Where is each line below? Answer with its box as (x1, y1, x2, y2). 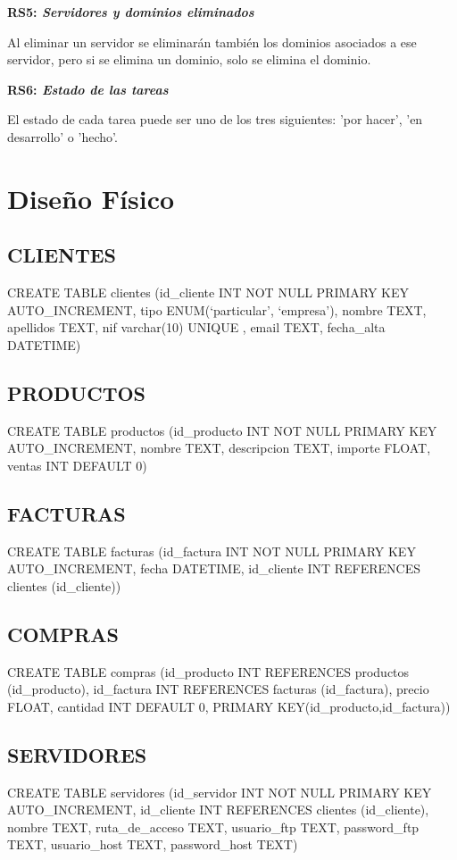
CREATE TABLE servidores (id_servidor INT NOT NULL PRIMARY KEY (7, 782, 432, 801)
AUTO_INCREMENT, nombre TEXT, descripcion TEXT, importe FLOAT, (7, 438, 431, 457)
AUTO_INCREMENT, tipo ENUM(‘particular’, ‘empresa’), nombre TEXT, (7, 300, 427, 319)
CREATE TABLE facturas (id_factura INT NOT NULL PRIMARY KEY (7, 541, 416, 560)
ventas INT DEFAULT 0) (7, 455, 147, 474)
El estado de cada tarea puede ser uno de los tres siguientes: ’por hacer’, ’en (7, 110, 423, 129)
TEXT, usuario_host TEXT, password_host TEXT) (7, 835, 298, 854)
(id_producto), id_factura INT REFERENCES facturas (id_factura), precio (7, 680, 429, 698)
